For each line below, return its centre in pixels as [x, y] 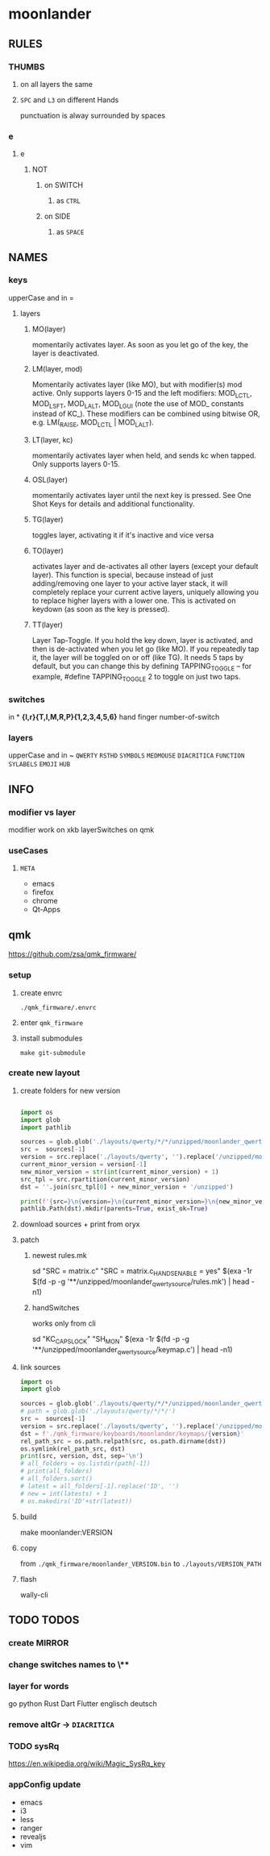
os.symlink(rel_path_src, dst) [73, 1449]
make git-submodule [53, 1053]
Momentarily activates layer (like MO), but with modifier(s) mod [137, 384]
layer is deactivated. [65, 353]
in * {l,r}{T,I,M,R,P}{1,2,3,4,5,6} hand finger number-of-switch [114, 717]
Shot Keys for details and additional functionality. [113, 504]
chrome [45, 901]
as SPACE [70, 232]
